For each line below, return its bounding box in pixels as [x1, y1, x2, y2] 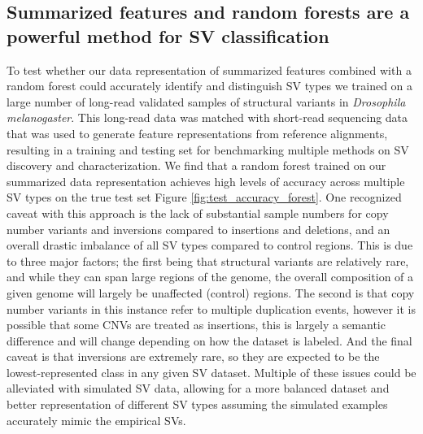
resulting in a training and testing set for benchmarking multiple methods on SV [7, 141, 409, 158]
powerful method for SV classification [7, 23, 329, 48]
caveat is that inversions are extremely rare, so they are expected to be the [7, 348, 380, 365]
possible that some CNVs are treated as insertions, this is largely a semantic [7, 316, 386, 333]
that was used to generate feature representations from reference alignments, [7, 124, 388, 141]
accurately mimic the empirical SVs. [7, 411, 186, 428]
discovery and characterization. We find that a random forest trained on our [7, 157, 386, 174]
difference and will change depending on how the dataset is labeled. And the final [7, 332, 412, 349]
